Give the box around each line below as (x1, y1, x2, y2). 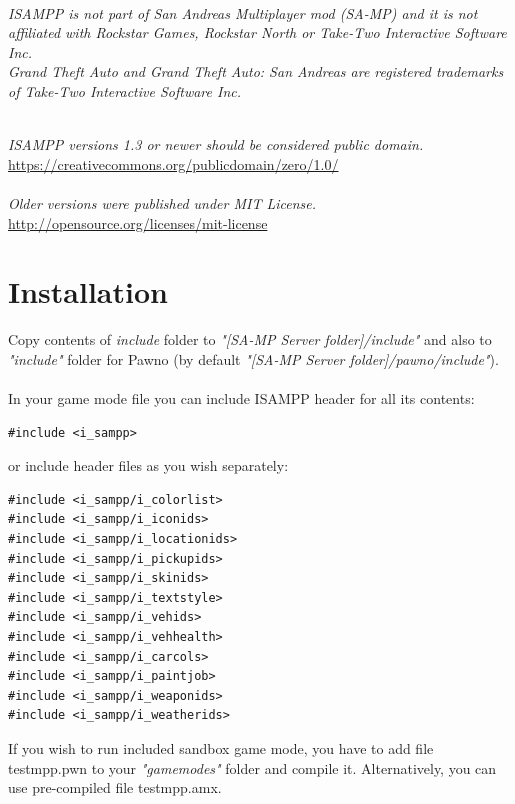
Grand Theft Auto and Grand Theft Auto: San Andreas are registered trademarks (8, 61, 504, 82)
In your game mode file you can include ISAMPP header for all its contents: (8, 388, 475, 409)
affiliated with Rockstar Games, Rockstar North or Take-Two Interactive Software (8, 22, 507, 43)
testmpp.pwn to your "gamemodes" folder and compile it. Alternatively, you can (8, 757, 497, 778)
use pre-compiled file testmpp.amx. (8, 777, 222, 798)
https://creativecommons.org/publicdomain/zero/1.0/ (8, 153, 339, 174)
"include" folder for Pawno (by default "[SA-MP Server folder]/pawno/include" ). (8, 348, 499, 369)
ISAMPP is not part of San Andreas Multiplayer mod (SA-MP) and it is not (8, 2, 478, 23)
